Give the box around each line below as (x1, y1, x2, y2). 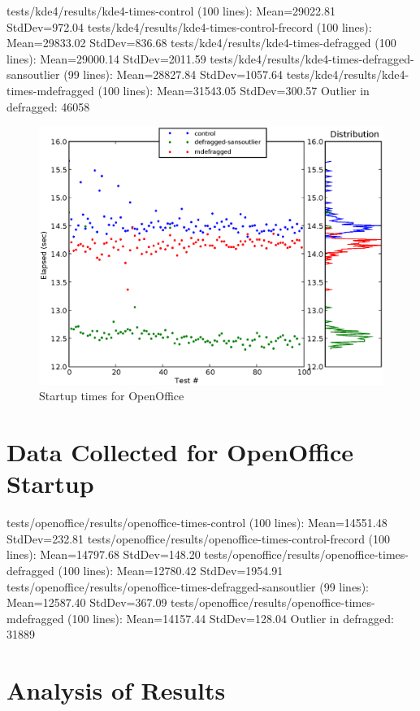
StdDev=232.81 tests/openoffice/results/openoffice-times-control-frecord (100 (6, 530, 391, 547)
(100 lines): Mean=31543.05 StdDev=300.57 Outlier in (97, 81, 370, 98)
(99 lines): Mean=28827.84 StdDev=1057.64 (63, 66, 283, 83)
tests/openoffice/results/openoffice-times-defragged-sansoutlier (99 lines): (6, 578, 369, 595)
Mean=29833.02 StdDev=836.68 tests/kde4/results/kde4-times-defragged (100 (6, 34, 396, 51)
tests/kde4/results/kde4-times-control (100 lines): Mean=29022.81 (6, 2, 336, 19)
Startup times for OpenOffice (39, 387, 184, 404)
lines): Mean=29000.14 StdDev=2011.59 (6, 50, 206, 67)
